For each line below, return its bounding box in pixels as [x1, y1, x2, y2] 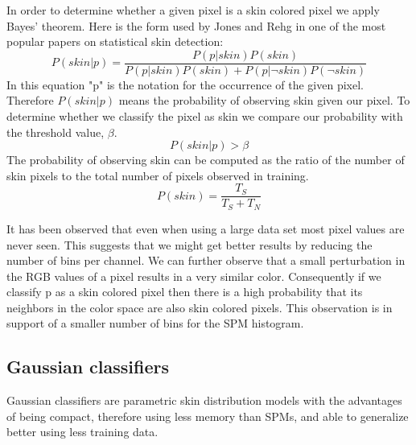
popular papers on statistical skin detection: [6, 33, 224, 50]
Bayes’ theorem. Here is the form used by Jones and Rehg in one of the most [6, 17, 386, 34]
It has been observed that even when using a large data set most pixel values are [6, 220, 405, 237]
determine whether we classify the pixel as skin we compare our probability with [6, 108, 403, 125]
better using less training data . [6, 423, 159, 440]
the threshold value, [6, 123, 105, 140]
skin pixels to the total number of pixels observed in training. [6, 167, 309, 183]
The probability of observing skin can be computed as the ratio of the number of [6, 151, 405, 168]
